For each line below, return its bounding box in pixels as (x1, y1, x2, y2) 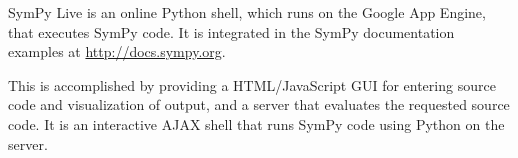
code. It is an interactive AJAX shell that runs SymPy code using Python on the (8, 113, 505, 134)
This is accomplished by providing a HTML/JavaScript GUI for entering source (8, 74, 496, 95)
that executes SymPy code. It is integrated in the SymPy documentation (8, 21, 455, 42)
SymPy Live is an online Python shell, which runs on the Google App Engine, (8, 2, 486, 22)
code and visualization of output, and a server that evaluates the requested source (8, 94, 510, 115)
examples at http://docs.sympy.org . (8, 41, 226, 62)
